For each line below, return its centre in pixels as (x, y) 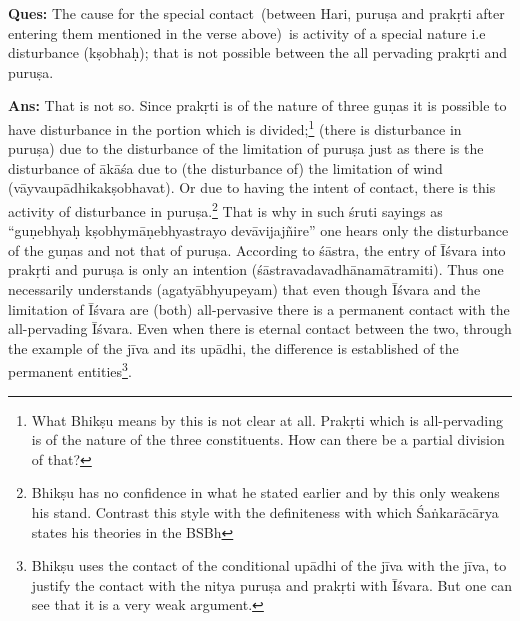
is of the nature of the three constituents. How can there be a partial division (268, 439)
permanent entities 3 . (70, 370)
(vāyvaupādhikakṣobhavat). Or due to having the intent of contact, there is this (252, 187)
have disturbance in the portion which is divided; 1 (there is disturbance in (235, 127)
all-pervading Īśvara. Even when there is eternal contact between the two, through (260, 328)
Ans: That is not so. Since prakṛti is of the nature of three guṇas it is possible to (257, 105)
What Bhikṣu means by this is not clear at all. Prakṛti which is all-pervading (267, 419)
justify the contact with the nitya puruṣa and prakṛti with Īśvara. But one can (271, 584)
